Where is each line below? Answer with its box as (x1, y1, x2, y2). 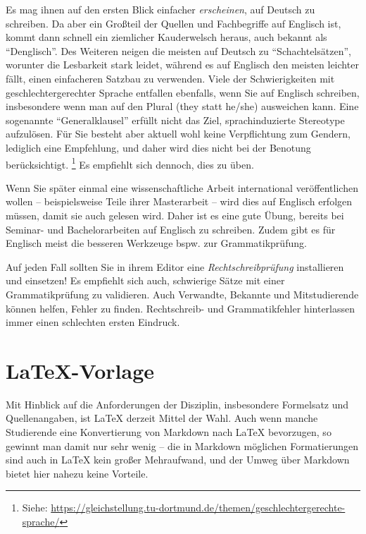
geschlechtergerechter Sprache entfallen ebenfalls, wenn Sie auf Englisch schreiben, (6, 85, 360, 99)
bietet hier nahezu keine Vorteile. (6, 466, 149, 480)
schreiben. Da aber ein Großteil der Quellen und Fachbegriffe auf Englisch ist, (6, 16, 341, 30)
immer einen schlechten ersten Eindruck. (6, 315, 180, 329)
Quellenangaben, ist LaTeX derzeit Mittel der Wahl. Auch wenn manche (6, 411, 318, 425)
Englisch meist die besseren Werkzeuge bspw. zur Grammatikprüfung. (6, 236, 307, 250)
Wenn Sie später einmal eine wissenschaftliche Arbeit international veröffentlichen (6, 180, 358, 195)
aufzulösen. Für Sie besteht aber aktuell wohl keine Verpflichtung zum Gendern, (6, 126, 351, 141)
